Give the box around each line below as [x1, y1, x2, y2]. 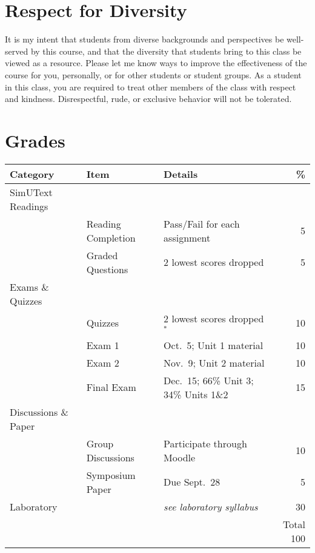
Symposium [86, 467, 136, 482]
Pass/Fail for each [164, 216, 240, 231]
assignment [164, 230, 211, 245]
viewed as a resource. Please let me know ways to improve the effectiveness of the [5, 56, 307, 69]
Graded [86, 248, 118, 262]
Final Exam [86, 380, 136, 395]
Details [164, 166, 198, 181]
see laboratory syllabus [164, 499, 258, 514]
